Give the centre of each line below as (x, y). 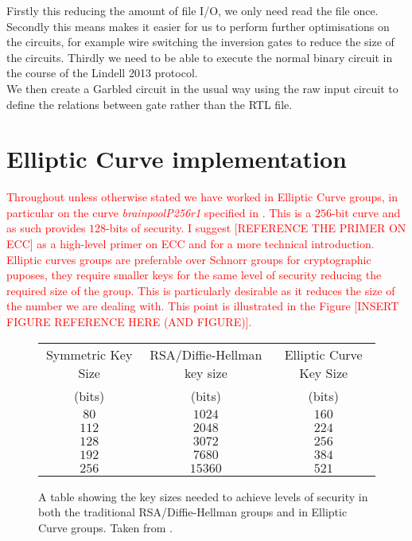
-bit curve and (366, 212)
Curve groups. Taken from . (105, 527)
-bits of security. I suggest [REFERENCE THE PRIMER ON (256, 228)
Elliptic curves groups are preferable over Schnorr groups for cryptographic (189, 259)
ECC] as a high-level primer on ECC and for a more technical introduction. (190, 244)
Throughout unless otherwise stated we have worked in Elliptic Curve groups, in (202, 197)
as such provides (46, 228)
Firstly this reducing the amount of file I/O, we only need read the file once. (192, 10)
